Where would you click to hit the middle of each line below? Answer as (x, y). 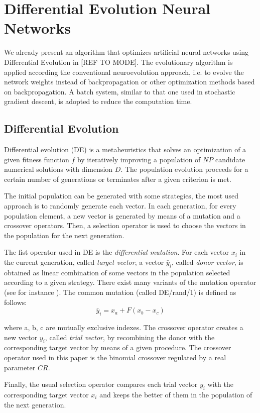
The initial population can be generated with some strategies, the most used (121, 196)
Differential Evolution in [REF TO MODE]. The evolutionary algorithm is (118, 62)
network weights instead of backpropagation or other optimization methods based (129, 82)
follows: (16, 302)
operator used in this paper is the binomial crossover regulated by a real (115, 357)
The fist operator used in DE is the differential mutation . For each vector (116, 252)
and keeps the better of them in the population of (176, 394)
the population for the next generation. (64, 235)
